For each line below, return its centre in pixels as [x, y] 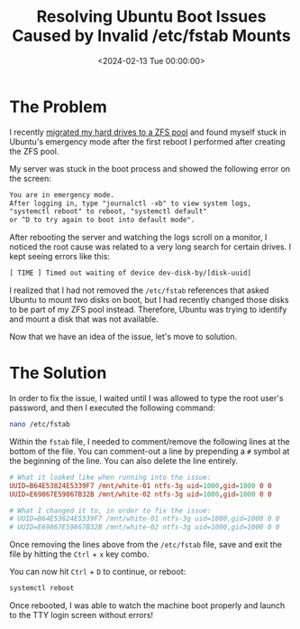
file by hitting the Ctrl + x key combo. [79, 554]
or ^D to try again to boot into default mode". [102, 220]
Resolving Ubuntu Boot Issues [151, 17]
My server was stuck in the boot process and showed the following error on [150, 168]
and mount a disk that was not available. [84, 319]
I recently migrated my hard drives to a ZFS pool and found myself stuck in [148, 132]
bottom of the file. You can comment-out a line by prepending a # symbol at [150, 451]
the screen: [31, 178]
